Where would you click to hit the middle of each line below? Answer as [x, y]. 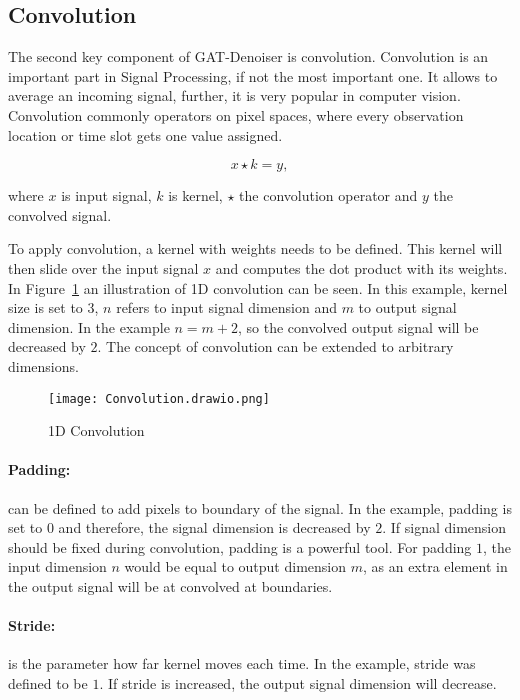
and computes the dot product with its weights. [361, 267]
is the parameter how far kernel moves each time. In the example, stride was [242, 663]
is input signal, [106, 195]
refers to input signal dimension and [226, 307]
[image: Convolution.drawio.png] [159, 398]
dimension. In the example [89, 326]
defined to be [48, 682]
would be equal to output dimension [235, 566]
